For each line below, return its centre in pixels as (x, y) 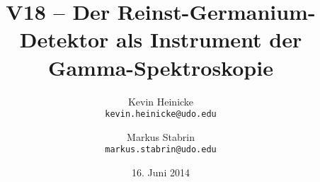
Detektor (64, 39)
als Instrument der (209, 39)
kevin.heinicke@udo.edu (161, 114)
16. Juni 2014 (161, 172)
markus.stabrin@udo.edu (161, 150)
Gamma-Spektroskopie (161, 67)
